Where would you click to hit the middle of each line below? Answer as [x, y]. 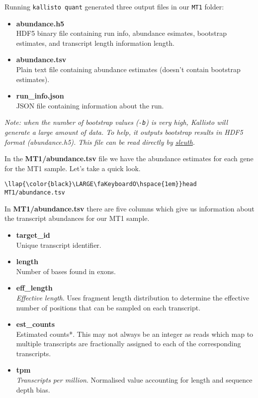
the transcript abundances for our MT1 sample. [77, 218]
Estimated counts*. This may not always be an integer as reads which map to [135, 334]
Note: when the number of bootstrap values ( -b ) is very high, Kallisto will [116, 122]
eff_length [34, 288]
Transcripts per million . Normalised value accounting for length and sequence [134, 380]
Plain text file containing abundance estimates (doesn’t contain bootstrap [128, 69]
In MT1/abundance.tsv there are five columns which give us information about [129, 208]
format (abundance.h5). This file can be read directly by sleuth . [100, 142]
